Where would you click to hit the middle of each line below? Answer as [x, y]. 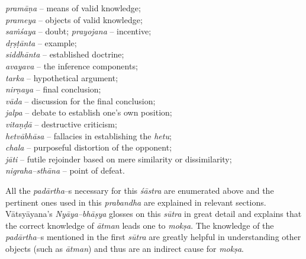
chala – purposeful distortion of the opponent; [89, 147]
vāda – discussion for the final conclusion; [80, 100]
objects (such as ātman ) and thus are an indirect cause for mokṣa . [125, 248]
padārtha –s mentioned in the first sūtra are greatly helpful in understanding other [153, 237]
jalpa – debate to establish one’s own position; [89, 112]
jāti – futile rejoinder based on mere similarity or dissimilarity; [119, 159]
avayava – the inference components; [72, 65]
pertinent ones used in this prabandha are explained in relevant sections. [136, 202]
